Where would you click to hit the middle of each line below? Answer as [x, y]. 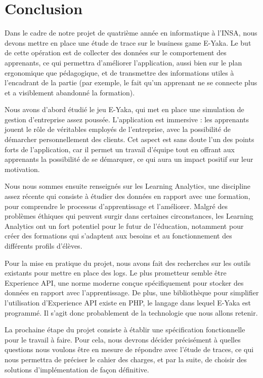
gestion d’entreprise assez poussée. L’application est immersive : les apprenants [127, 119]
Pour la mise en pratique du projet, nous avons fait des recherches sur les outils [128, 263]
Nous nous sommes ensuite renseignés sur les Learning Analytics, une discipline [128, 186]
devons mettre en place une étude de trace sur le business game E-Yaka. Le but [128, 42]
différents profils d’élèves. [43, 246]
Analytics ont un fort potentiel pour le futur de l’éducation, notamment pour [124, 226]
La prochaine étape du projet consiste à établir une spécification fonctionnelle [125, 330]
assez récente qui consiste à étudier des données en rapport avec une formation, [127, 196]
